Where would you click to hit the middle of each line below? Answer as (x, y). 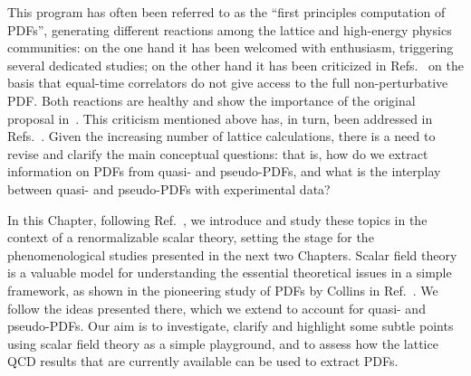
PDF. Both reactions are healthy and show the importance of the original (211, 100)
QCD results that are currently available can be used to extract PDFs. (203, 361)
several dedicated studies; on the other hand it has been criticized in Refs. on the (235, 65)
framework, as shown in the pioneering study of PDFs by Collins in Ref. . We (223, 290)
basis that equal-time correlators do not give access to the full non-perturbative (228, 83)
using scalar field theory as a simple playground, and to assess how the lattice (223, 343)
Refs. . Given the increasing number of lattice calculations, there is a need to (221, 136)
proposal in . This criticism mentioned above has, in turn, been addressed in (220, 118)
